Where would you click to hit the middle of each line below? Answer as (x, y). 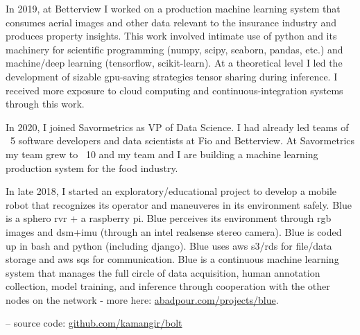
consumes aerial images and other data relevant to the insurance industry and (171, 22)
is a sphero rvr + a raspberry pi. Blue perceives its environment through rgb (169, 218)
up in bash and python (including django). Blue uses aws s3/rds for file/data (169, 245)
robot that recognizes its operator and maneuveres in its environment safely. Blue (179, 204)
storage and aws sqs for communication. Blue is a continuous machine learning (172, 259)
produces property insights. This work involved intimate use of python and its (171, 36)
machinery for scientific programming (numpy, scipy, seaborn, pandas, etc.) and (174, 49)
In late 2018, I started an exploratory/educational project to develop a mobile (171, 191)
